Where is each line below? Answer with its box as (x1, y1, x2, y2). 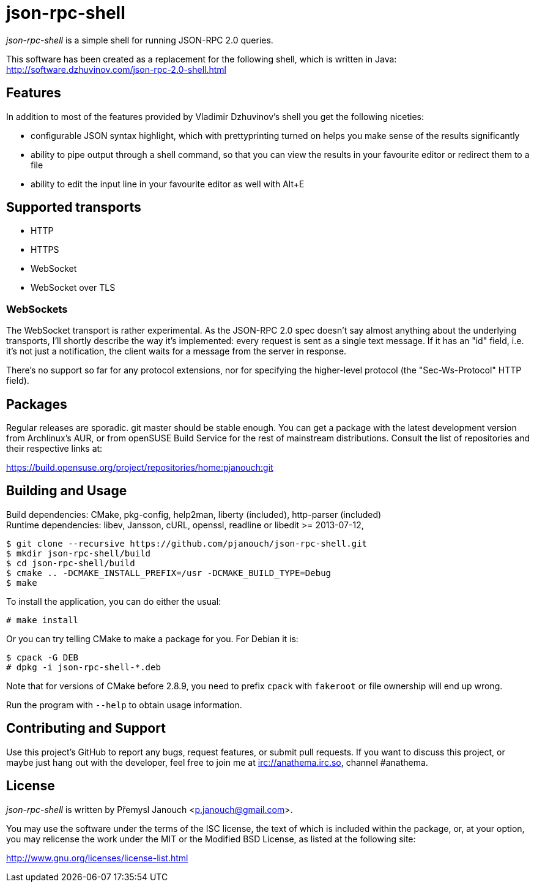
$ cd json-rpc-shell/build (6, 558, 135, 568)
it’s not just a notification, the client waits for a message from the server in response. (6, 346, 347, 357)
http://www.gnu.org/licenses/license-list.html (6, 852, 188, 863)
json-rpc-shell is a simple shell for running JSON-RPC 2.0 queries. (6, 34, 273, 45)
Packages (6, 396, 67, 412)
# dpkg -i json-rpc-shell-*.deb (6, 662, 161, 672)
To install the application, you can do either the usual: (6, 596, 221, 607)
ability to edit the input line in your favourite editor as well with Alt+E (31, 178, 305, 189)
